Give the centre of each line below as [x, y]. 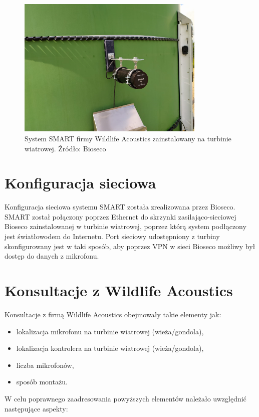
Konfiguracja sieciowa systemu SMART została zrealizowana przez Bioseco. [120, 207]
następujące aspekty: [36, 408]
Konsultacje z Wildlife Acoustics [119, 290]
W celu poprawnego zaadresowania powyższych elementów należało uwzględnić [125, 398]
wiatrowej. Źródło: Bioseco [65, 148]
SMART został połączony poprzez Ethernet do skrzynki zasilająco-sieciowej [120, 216]
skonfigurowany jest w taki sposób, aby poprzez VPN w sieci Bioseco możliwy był [130, 246]
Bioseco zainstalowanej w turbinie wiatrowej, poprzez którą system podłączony [125, 226]
